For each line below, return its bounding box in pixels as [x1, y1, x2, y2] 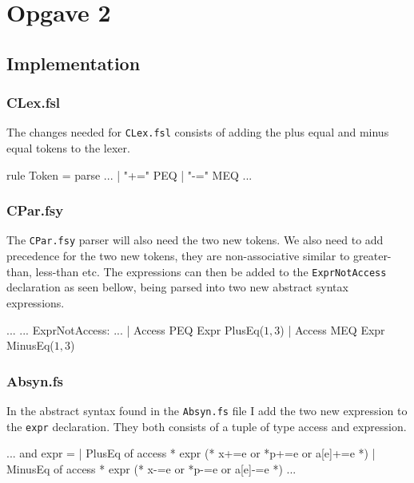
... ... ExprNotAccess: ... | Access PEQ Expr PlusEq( [6, 321, 265, 338]
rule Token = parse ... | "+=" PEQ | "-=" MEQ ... [6, 166, 253, 183]
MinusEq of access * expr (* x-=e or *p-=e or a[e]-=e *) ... [6, 460, 297, 477]
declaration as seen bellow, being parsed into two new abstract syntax [6, 279, 348, 295]
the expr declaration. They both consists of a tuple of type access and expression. [6, 418, 407, 434]
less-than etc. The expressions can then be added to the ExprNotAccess [35, 263, 387, 279]
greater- [353, 247, 392, 264]
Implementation [6, 50, 141, 75]
